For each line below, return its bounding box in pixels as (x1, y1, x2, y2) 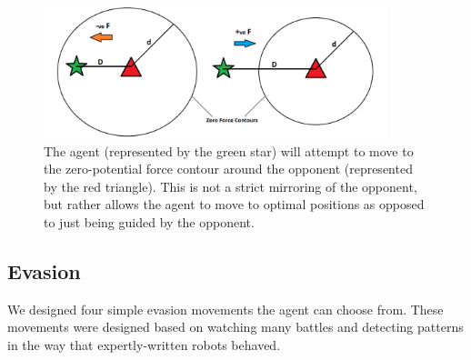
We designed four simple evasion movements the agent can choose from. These (7, 299, 444, 318)
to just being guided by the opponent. (44, 212, 255, 231)
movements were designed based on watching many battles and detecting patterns (7, 317, 464, 336)
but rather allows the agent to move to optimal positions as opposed (44, 195, 425, 214)
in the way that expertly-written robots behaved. (7, 335, 281, 354)
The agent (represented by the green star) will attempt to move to (44, 141, 414, 160)
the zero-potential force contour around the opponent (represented (44, 159, 413, 178)
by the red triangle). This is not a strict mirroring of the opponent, (44, 176, 417, 195)
